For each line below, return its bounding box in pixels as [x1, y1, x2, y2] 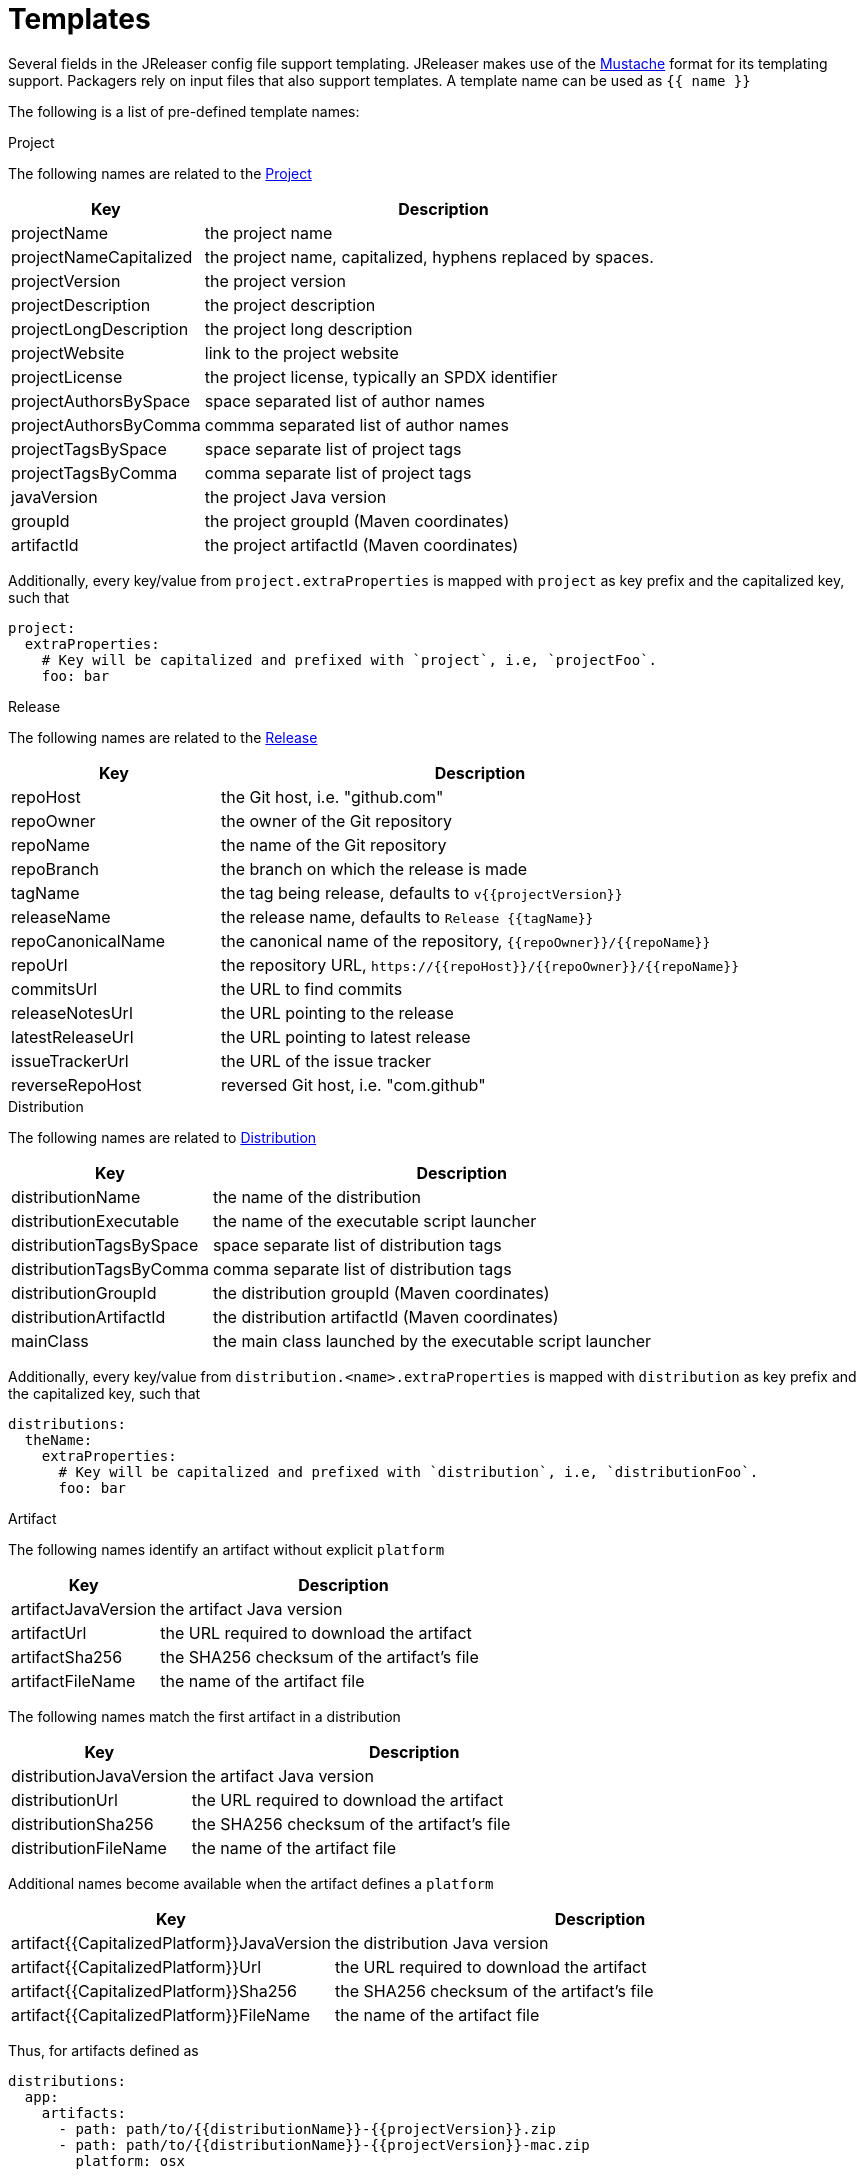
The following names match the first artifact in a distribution [8, 1707, 401, 1725]
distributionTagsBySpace [11, 1234, 199, 1255]
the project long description [204, 318, 413, 339]
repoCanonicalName [11, 930, 166, 951]
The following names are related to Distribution [8, 1128, 317, 1146]
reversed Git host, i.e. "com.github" [220, 1074, 486, 1095]
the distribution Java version [334, 1932, 549, 1953]
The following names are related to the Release [8, 728, 318, 746]
